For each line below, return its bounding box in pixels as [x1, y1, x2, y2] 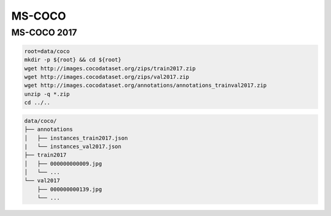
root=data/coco [24, 48, 70, 54]
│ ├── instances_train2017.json [24, 135, 128, 141]
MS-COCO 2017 [11, 27, 77, 38]
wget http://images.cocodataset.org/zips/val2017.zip [24, 73, 189, 80]
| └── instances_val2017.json [24, 143, 122, 150]
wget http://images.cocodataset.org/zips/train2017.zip [24, 65, 196, 72]
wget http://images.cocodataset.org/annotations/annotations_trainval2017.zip [24, 82, 267, 89]
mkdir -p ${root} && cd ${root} [24, 56, 122, 64]
